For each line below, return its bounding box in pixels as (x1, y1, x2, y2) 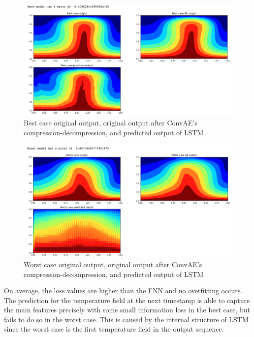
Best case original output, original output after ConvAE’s (24, 117, 197, 127)
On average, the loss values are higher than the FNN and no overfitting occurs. (4, 285, 243, 296)
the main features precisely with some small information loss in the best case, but (4, 305, 251, 315)
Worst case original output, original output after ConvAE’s (24, 259, 202, 269)
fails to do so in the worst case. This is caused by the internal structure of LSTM (4, 314, 249, 324)
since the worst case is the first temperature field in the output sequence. (4, 324, 224, 334)
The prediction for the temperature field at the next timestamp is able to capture (4, 295, 250, 305)
